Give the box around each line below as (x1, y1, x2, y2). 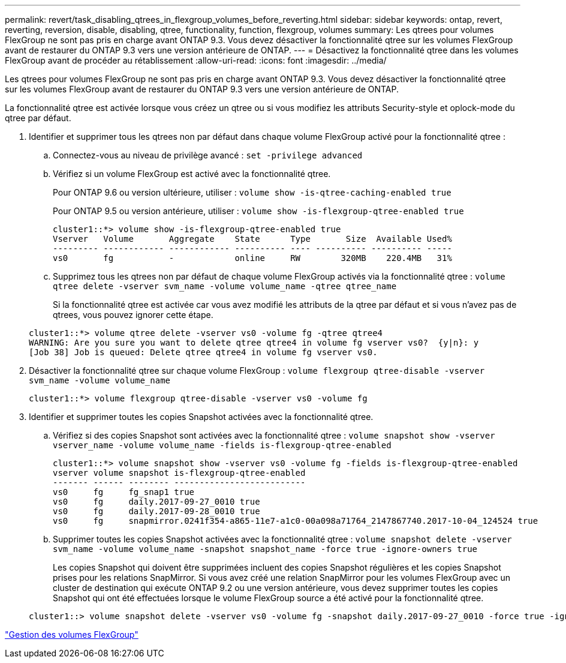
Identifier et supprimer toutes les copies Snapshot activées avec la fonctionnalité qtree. (29, 412, 374, 422)
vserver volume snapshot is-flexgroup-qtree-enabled (53, 468, 306, 478)
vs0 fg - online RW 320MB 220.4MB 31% (53, 253, 452, 263)
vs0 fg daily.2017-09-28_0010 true (53, 506, 260, 516)
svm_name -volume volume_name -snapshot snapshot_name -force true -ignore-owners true (53, 544, 478, 554)
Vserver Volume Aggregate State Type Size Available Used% (53, 234, 452, 244)
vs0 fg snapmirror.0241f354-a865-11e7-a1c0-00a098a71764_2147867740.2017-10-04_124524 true (53, 516, 538, 526)
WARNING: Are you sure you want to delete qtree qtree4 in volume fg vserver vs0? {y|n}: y (29, 338, 479, 347)
